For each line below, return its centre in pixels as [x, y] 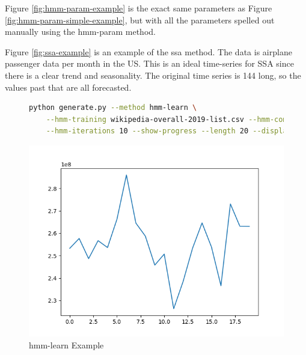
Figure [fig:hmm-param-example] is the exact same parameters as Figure [139, 8]
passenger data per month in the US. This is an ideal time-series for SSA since [149, 63]
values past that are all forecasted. [68, 87]
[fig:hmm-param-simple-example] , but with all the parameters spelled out [140, 20]
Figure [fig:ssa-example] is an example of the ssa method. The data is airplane [148, 51]
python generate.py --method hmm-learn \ [113, 108]
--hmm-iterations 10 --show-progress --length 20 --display [169, 131]
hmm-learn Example [66, 344]
